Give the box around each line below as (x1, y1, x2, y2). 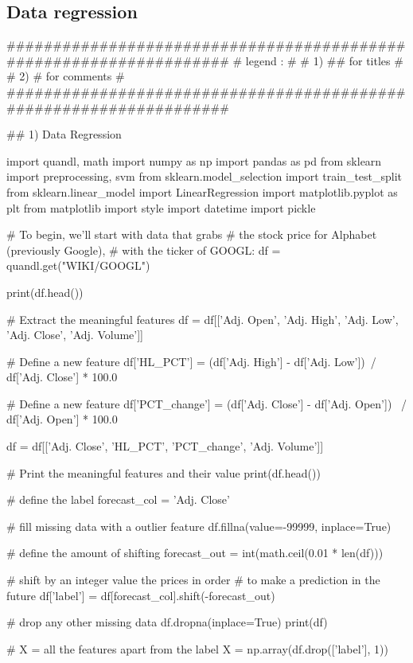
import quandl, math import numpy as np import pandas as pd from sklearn (6, 152, 382, 169)
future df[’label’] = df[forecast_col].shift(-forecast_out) (6, 587, 275, 603)
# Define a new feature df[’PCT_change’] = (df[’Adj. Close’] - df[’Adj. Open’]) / (6, 395, 407, 411)
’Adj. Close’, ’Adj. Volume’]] (6, 326, 143, 343)
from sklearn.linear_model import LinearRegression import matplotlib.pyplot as (6, 183, 398, 200)
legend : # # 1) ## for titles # (245, 52, 403, 68)
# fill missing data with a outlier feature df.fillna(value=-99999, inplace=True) (6, 517, 392, 534)
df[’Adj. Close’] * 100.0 (6, 369, 118, 385)
